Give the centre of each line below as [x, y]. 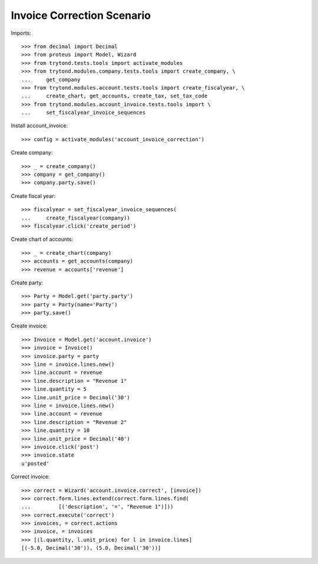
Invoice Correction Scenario [81, 15]
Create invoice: [29, 326]
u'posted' [35, 463]
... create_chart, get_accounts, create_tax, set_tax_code [115, 96]
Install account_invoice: [39, 126]
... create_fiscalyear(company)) [76, 218]
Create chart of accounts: [42, 240]
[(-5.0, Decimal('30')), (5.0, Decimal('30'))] [91, 548]
